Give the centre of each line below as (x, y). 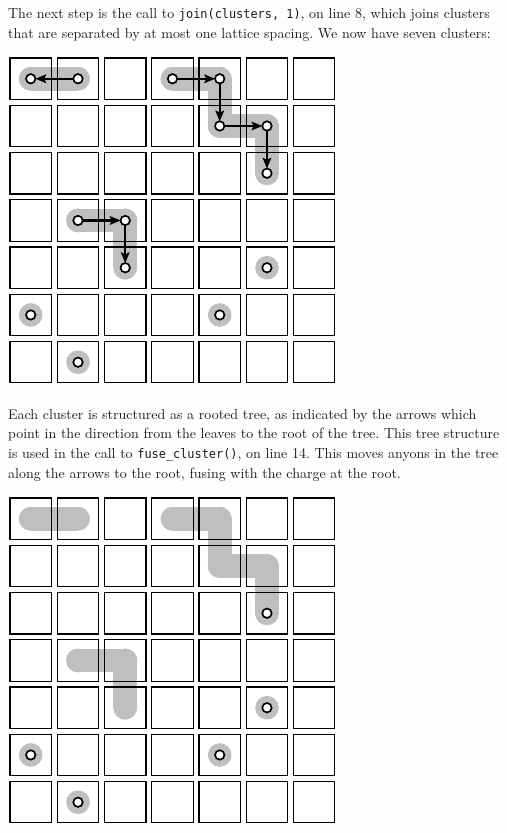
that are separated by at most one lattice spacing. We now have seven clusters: (249, 31)
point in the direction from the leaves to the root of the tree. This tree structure (254, 432)
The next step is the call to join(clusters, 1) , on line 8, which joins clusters (249, 12)
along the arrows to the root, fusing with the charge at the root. (204, 471)
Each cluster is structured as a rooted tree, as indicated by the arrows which (242, 412)
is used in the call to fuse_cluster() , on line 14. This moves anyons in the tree (253, 452)
